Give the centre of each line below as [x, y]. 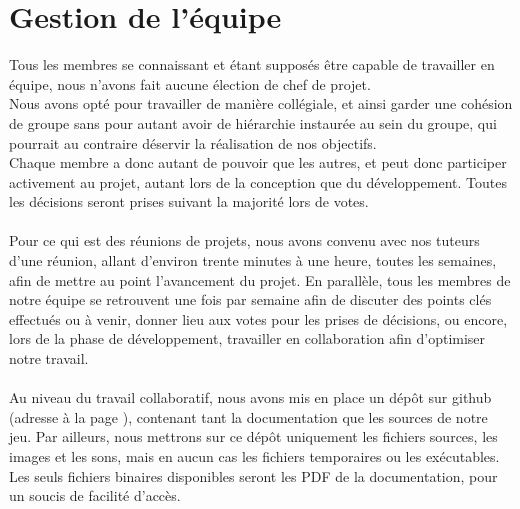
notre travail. [49, 358]
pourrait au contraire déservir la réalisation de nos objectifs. [193, 142]
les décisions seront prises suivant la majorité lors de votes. [189, 201]
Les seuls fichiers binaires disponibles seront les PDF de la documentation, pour [253, 475]
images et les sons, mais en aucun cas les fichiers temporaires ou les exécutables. [254, 456]
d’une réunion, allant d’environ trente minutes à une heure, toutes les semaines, [253, 260]
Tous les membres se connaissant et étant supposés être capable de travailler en [252, 64]
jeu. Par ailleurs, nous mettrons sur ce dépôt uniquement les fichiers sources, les [253, 436]
